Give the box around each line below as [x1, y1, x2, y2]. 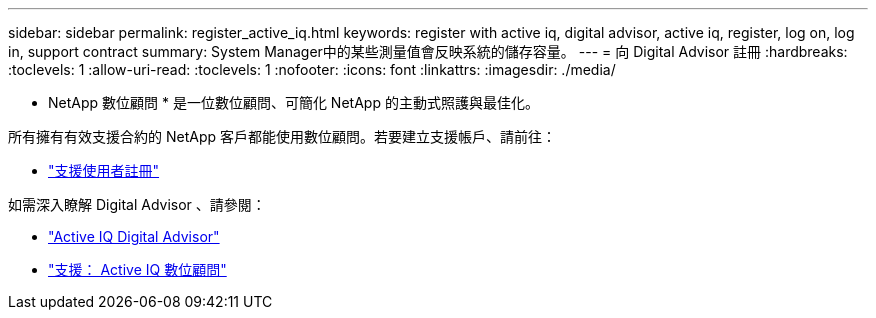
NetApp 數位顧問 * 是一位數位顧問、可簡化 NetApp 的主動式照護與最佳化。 [48, 94, 539, 111]
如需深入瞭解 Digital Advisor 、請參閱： [8, 196, 266, 213]
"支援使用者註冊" [48, 162, 160, 179]
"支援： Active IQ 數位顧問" [48, 261, 227, 278]
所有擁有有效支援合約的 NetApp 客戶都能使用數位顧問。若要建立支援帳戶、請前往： [8, 128, 556, 145]
